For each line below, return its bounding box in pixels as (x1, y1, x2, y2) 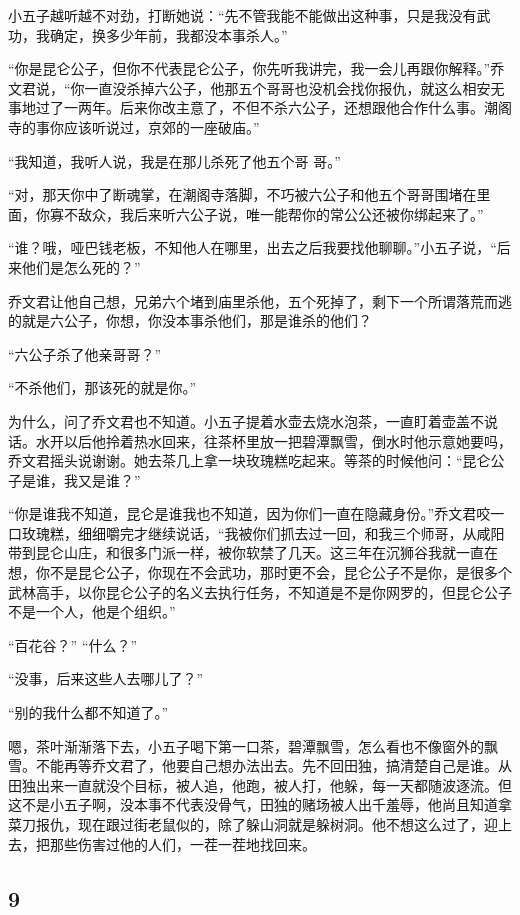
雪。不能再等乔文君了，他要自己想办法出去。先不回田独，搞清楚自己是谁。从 (8, 755, 512, 776)
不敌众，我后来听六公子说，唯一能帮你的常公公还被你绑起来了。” (63, 203, 484, 224)
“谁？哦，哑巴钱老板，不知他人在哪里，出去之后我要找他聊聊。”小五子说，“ (8, 237, 497, 258)
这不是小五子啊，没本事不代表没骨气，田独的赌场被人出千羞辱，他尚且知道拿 (8, 794, 512, 815)
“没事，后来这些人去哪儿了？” (8, 668, 204, 689)
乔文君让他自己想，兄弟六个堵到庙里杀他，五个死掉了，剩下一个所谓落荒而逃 (8, 290, 512, 311)
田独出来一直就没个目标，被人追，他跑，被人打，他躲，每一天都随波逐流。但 (8, 774, 512, 795)
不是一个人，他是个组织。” (8, 601, 176, 622)
